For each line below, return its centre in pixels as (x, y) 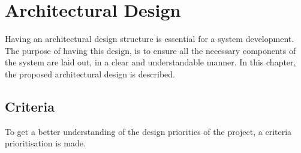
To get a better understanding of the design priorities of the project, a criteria (148, 131)
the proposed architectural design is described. (90, 73)
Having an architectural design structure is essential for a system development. (150, 39)
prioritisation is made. (45, 143)
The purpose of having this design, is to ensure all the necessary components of (150, 50)
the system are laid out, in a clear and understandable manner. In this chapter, (150, 62)
